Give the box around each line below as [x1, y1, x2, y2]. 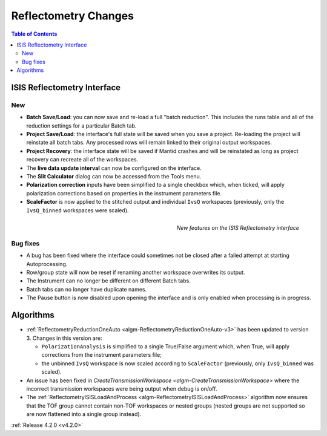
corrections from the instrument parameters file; [41, 351, 162, 359]
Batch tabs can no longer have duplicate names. [26, 285, 147, 293]
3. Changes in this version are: [26, 334, 102, 342]
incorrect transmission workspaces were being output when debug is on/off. [26, 385, 217, 392]
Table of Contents [11, 30, 58, 37]
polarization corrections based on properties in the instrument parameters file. [26, 189, 222, 197]
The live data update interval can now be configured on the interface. [26, 164, 202, 172]
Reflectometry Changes [11, 9, 134, 22]
